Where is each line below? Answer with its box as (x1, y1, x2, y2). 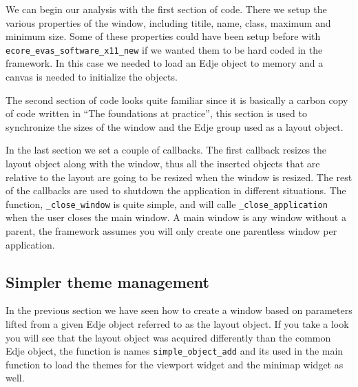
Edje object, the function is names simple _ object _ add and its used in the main (6, 344, 344, 358)
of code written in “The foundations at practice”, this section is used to (6, 106, 307, 121)
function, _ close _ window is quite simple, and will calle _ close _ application (6, 196, 328, 211)
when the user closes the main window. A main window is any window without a (6, 210, 346, 224)
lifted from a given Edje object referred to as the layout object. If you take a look (6, 317, 349, 331)
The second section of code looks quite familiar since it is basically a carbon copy (6, 92, 348, 107)
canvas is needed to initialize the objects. (6, 70, 178, 84)
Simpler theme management (6, 271, 209, 292)
